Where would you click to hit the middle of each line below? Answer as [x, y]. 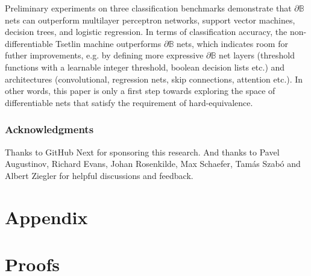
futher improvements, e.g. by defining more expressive [104, 55]
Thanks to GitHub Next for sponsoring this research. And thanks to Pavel [142, 152]
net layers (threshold [257, 55]
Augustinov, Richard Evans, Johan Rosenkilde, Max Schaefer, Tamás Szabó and [153, 164]
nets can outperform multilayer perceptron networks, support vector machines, [150, 20]
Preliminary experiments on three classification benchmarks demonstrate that [148, 8]
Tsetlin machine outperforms [108, 43]
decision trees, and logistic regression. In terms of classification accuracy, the [146, 32]
